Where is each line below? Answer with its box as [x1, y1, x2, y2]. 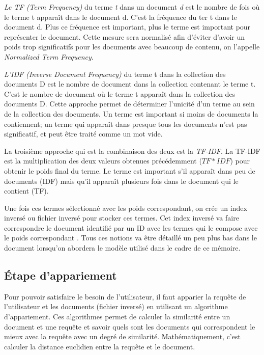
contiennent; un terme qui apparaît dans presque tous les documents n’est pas [4, 118, 247, 129]
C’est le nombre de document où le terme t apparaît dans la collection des [4, 88, 236, 99]
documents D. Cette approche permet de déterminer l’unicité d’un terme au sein [4, 98, 255, 109]
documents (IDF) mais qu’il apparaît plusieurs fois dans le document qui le [4, 175, 239, 186]
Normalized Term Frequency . [4, 51, 94, 62]
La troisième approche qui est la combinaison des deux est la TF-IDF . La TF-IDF [4, 145, 260, 156]
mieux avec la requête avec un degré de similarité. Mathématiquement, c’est [4, 331, 241, 342]
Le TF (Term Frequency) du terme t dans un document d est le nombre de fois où [4, 2, 260, 12]
